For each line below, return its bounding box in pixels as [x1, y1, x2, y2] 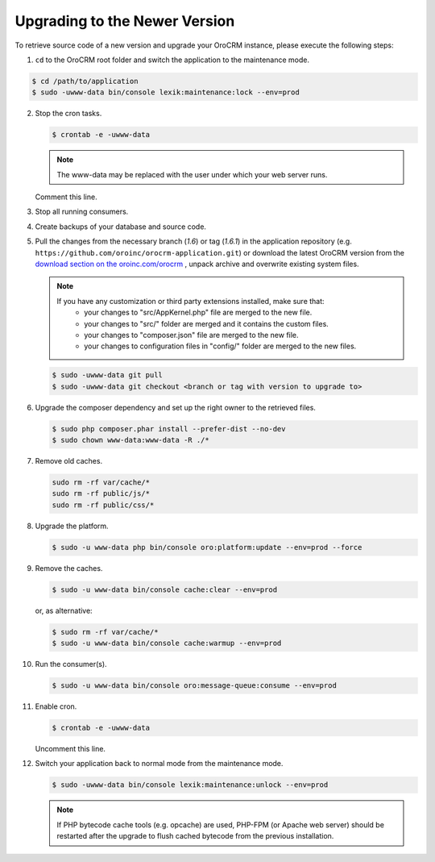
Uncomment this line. [35, 744, 106, 754]
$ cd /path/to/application [31, 77, 139, 85]
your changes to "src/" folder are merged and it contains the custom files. [84, 319, 329, 328]
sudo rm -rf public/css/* [52, 500, 155, 510]
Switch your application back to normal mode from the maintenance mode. [35, 759, 284, 768]
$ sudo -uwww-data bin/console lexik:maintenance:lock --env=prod [31, 88, 300, 97]
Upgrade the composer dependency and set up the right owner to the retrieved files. [35, 402, 316, 412]
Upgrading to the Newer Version [14, 12, 235, 30]
